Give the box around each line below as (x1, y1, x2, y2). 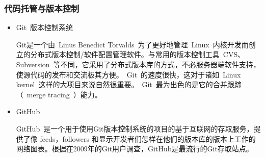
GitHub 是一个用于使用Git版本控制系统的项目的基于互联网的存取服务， (16, 123, 254, 134)
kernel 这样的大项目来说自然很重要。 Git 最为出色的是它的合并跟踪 (16, 79, 242, 90)
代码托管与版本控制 (4, 2, 79, 14)
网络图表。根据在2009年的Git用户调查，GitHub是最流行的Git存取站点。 (16, 143, 253, 154)
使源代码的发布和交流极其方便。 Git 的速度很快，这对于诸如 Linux (16, 69, 241, 80)
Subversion (16, 59, 50, 69)
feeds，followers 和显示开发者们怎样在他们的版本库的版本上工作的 (40, 133, 256, 144)
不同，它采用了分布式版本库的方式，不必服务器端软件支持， (60, 59, 260, 69)
